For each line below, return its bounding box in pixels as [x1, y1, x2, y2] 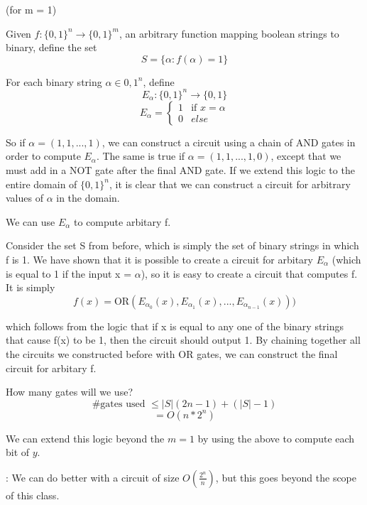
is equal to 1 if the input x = [6, 266, 132, 281]
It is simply [6, 280, 55, 295]
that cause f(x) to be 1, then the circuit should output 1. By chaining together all [6, 332, 361, 347]
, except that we [270, 148, 341, 163]
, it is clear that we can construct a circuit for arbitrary [109, 176, 351, 191]
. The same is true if [96, 148, 185, 163]
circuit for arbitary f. [6, 360, 97, 375]
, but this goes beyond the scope [215, 469, 357, 484]
